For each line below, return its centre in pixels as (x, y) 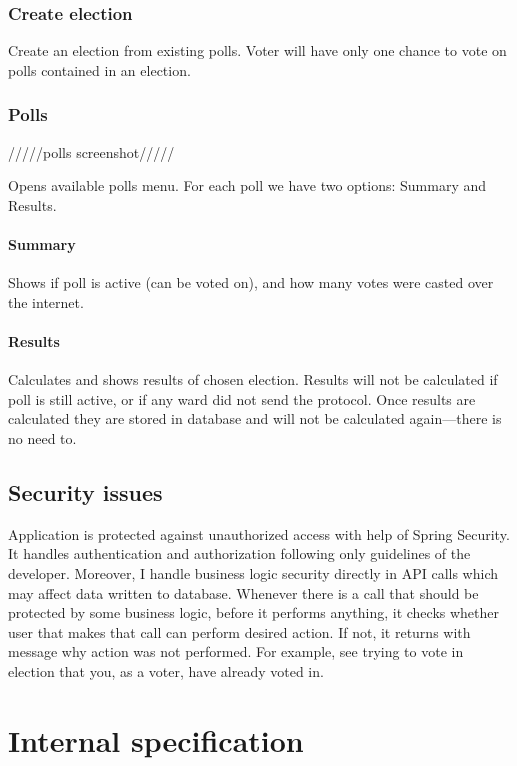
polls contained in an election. (99, 69)
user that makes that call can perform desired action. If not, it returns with (239, 631)
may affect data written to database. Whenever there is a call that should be (243, 592)
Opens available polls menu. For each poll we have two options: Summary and (247, 185)
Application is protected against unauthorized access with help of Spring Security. (259, 533)
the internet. (46, 301)
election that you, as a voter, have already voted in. (166, 670)
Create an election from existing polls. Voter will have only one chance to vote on (257, 50)
